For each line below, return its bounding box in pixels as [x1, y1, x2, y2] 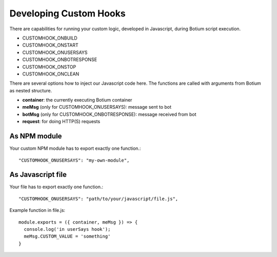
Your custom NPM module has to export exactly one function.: [9, 145, 141, 151]
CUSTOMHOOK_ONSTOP [22, 64, 76, 70]
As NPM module [9, 132, 62, 141]
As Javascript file [9, 170, 67, 179]
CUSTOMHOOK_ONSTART [22, 42, 79, 48]
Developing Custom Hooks [9, 8, 126, 19]
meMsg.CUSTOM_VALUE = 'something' [24, 233, 111, 240]
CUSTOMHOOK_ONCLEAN [22, 71, 80, 77]
